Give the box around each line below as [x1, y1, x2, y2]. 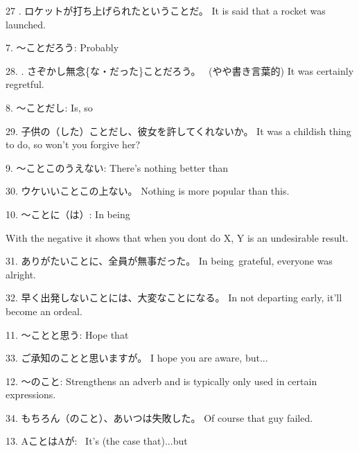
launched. [6, 17, 46, 31]
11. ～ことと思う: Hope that [6, 327, 129, 341]
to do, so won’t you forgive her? [6, 137, 141, 152]
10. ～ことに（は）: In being [6, 206, 130, 221]
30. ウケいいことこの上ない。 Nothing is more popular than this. [6, 184, 290, 198]
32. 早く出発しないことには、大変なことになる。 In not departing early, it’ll [6, 290, 342, 305]
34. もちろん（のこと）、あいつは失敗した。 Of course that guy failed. [6, 410, 313, 425]
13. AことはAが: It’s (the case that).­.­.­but [6, 434, 188, 448]
